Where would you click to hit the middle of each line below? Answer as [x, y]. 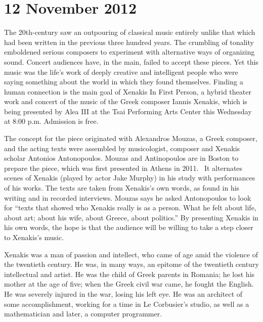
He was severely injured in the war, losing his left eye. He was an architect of [123, 293]
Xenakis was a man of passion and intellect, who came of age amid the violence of [131, 254]
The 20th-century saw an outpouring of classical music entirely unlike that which [130, 32]
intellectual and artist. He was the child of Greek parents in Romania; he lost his [129, 274]
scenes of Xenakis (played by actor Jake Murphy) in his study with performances [130, 178]
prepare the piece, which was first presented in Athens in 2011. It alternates [123, 168]
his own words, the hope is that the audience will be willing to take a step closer [129, 227]
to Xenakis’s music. [34, 237]
